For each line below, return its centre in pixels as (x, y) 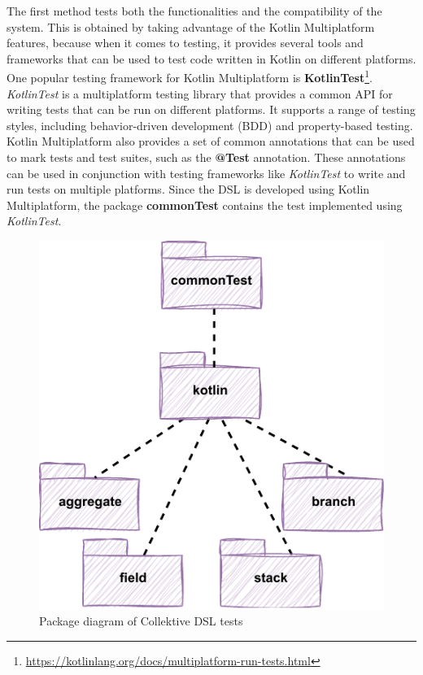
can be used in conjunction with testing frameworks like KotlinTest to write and (206, 173)
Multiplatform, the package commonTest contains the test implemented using (205, 205)
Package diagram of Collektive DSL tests (141, 621)
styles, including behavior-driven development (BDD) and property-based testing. (210, 125)
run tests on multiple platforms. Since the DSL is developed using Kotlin (188, 189)
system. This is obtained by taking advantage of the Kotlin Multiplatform (191, 26)
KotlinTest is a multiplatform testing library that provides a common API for (200, 93)
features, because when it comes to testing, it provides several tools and (185, 43)
